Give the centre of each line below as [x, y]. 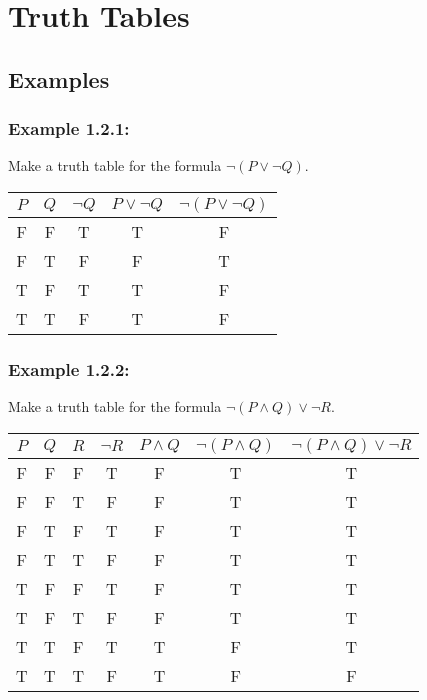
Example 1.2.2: [69, 368]
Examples [59, 78]
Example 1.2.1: [69, 128]
